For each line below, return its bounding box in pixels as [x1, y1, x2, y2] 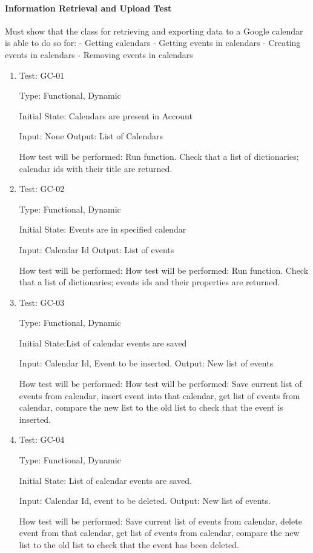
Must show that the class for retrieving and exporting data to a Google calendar [5, 24, 303, 37]
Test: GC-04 [19, 433, 65, 446]
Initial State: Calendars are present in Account [19, 109, 193, 122]
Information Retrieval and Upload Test [5, 1, 172, 14]
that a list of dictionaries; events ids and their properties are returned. [19, 276, 280, 288]
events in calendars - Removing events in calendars [5, 48, 193, 61]
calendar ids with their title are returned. [19, 162, 173, 174]
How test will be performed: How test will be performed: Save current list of [19, 377, 302, 390]
